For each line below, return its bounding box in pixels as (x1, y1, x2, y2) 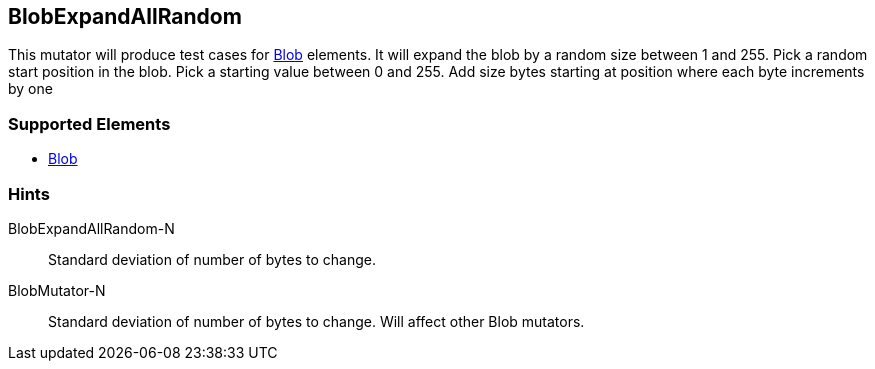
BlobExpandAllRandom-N (8, 219, 175, 237)
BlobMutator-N (8, 281, 106, 299)
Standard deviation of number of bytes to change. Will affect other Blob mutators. (48, 312, 585, 330)
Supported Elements (8, 113, 171, 134)
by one (8, 80, 53, 98)
